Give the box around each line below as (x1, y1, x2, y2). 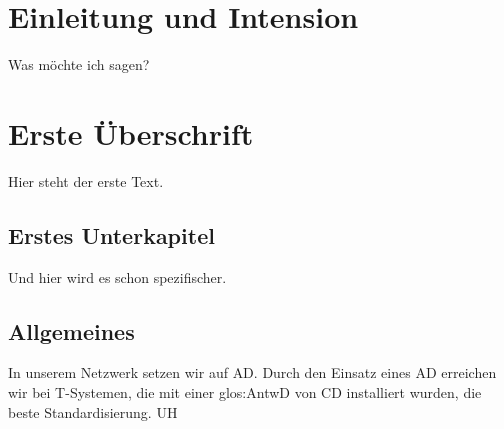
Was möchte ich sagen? (8, 54, 150, 75)
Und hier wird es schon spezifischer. (8, 266, 227, 287)
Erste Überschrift (8, 112, 254, 153)
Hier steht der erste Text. (8, 170, 164, 191)
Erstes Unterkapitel (8, 219, 215, 250)
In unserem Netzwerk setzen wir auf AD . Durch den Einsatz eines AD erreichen (8, 362, 497, 383)
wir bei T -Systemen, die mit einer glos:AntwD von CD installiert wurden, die (8, 382, 482, 403)
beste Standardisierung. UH (8, 401, 178, 422)
